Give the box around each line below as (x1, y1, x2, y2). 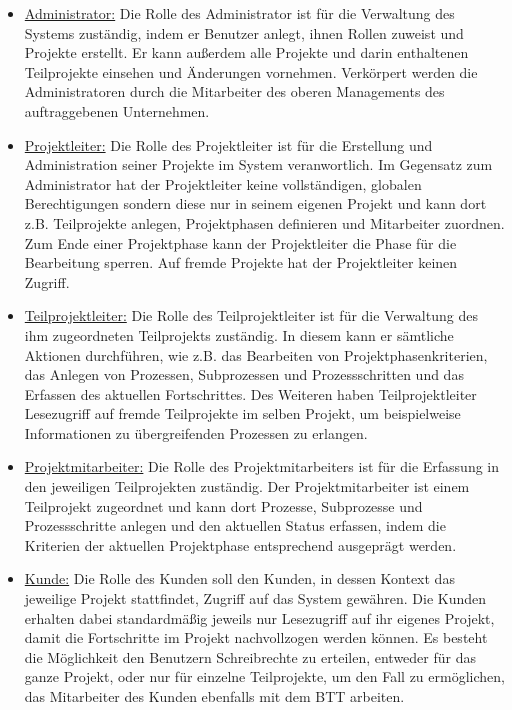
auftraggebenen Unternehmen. (24, 100, 210, 121)
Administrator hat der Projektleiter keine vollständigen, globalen (24, 173, 422, 194)
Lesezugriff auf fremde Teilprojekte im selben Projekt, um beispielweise (24, 403, 461, 424)
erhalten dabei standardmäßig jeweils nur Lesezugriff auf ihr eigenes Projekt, (24, 607, 495, 628)
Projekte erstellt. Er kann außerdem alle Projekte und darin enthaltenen (24, 42, 469, 63)
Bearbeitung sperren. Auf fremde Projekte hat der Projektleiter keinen (24, 252, 458, 273)
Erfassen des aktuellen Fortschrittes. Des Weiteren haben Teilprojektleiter (24, 383, 477, 404)
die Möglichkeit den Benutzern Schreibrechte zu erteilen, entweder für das (24, 646, 477, 667)
